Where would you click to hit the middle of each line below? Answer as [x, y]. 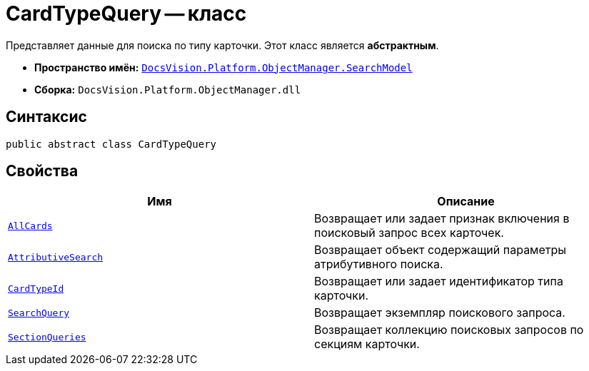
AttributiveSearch [56, 257]
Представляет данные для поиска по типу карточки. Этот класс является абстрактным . [222, 45]
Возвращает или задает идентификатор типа [439, 281]
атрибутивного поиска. [379, 264]
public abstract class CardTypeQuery [111, 144]
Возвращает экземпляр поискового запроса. [440, 313]
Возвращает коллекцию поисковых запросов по [449, 330]
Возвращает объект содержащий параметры [441, 250]
